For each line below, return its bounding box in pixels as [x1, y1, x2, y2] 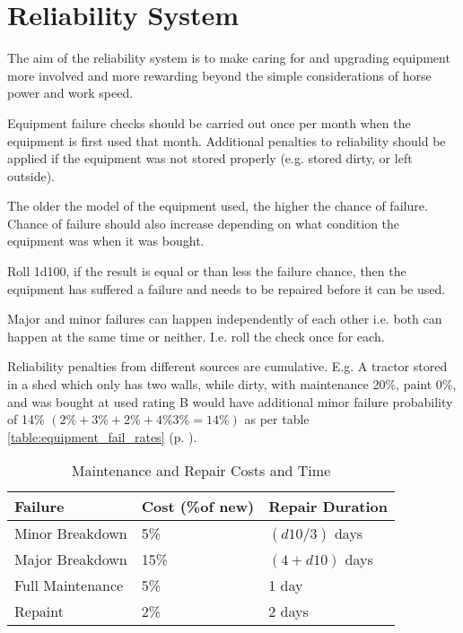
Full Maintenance [14, 575, 124, 596]
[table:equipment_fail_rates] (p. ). [7, 427, 197, 446]
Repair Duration [268, 496, 389, 517]
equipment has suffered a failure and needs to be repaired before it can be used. [7, 279, 446, 298]
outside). [7, 166, 55, 185]
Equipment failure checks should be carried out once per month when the [7, 113, 411, 132]
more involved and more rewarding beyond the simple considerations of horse [7, 65, 432, 84]
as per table [244, 410, 310, 429]
